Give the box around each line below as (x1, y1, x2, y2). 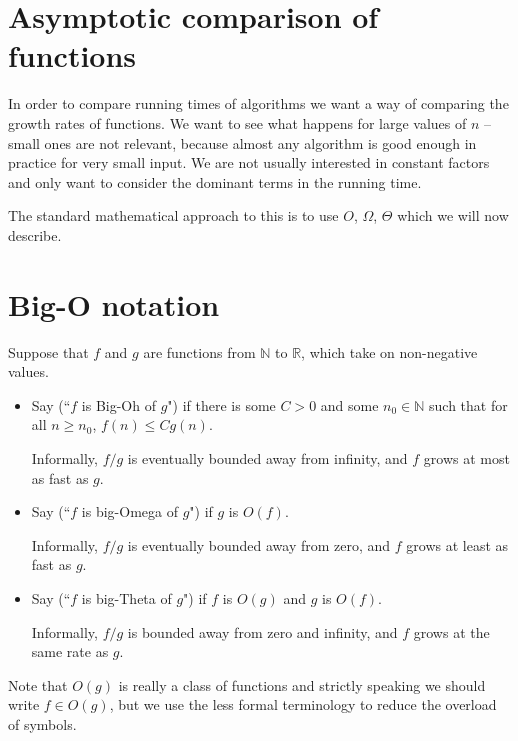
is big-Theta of (81, 587, 172, 608)
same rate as (31, 641, 109, 662)
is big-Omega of (81, 501, 178, 522)
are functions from (143, 341, 256, 362)
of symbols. (8, 713, 77, 734)
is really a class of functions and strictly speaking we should (118, 674, 486, 695)
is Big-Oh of (81, 394, 156, 415)
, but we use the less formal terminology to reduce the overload (109, 694, 497, 715)
